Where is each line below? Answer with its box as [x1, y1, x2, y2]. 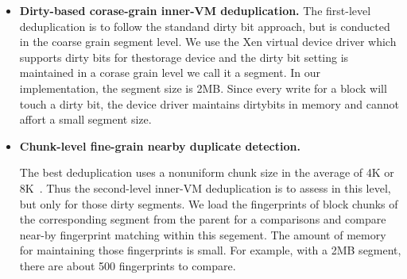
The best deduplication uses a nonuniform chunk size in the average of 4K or [19, 164, 394, 181]
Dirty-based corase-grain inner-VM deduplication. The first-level [19, 2, 371, 18]
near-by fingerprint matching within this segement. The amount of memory [19, 226, 386, 243]
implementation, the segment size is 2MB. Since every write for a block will [19, 79, 387, 96]
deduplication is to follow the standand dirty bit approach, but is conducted [19, 17, 390, 34]
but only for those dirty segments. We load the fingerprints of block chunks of [19, 195, 398, 212]
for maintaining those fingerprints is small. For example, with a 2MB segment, [19, 242, 401, 258]
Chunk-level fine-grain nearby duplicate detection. [19, 137, 300, 154]
